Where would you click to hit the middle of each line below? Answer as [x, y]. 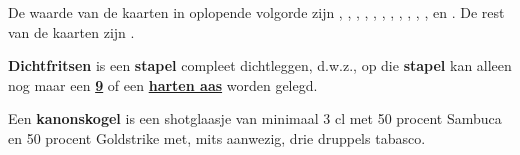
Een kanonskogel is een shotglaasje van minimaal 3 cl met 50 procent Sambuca [255, 118]
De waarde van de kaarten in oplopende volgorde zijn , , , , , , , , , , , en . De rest [256, 12]
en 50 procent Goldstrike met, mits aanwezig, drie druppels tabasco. [217, 137]
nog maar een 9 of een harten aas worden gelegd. [163, 84]
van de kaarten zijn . [71, 31]
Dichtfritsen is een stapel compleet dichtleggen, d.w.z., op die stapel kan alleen [260, 65]
